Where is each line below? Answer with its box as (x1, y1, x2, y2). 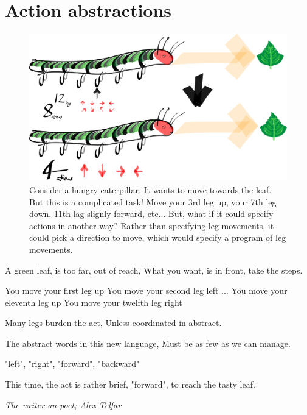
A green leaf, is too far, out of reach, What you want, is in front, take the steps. (5, 263, 303, 276)
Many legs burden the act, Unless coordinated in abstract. (5, 316, 222, 329)
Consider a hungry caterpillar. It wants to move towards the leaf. (29, 183, 272, 196)
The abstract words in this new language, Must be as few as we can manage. (5, 336, 291, 349)
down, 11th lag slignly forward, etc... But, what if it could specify (29, 207, 274, 220)
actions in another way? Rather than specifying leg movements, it (29, 219, 274, 232)
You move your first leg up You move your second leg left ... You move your (5, 284, 288, 297)
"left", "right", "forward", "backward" (5, 357, 140, 370)
